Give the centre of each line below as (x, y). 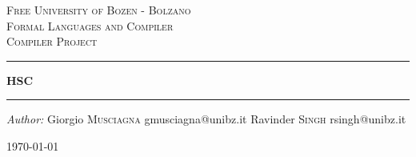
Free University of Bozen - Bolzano (99, 10)
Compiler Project (52, 41)
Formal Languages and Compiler (90, 25)
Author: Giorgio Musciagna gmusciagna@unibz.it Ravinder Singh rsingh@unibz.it (206, 119)
